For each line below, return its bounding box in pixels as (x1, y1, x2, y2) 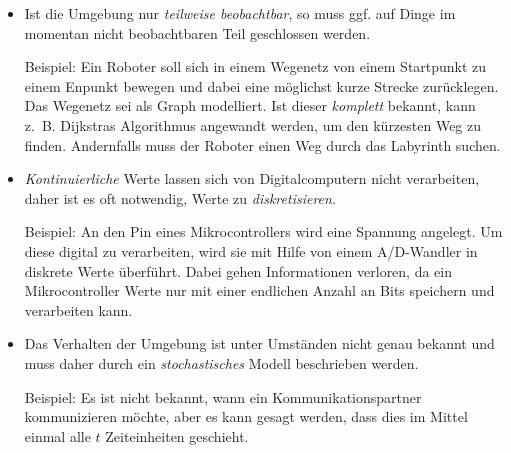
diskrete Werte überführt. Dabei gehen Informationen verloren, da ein (24, 260, 453, 281)
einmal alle (24, 425, 91, 446)
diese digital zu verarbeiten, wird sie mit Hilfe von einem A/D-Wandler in (24, 240, 478, 261)
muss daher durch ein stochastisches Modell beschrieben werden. (24, 352, 419, 373)
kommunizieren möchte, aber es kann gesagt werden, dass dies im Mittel (24, 406, 468, 427)
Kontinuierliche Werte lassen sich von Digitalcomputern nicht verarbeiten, (24, 168, 480, 189)
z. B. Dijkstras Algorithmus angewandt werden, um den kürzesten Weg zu (24, 114, 482, 135)
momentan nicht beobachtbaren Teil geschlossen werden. (24, 22, 371, 43)
